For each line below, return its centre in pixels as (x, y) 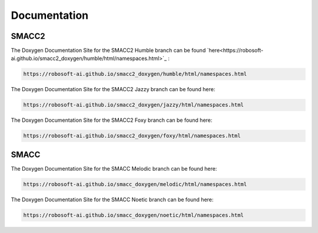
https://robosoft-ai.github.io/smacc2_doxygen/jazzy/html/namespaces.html (134, 105)
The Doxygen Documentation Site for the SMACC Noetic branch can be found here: (112, 199)
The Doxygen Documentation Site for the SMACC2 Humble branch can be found (108, 51)
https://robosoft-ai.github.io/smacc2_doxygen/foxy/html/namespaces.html (132, 136)
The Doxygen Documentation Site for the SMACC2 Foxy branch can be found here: (112, 120)
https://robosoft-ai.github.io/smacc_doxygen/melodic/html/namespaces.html (135, 184)
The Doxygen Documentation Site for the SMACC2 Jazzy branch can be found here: (113, 89)
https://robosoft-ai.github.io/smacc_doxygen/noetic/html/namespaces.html (134, 215)
